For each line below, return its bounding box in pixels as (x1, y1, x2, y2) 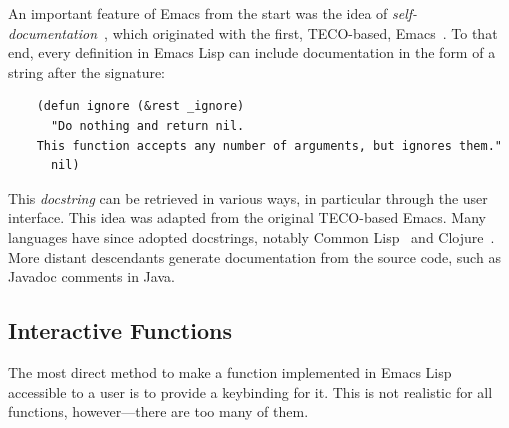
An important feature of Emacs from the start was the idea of (8, 3, 388, 23)
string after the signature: (8, 61, 166, 82)
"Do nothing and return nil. (50, 118, 245, 133)
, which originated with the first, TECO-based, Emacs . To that (104, 22, 498, 43)
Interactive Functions (8, 315, 232, 346)
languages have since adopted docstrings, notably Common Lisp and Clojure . (8, 226, 495, 247)
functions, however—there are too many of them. (8, 401, 309, 422)
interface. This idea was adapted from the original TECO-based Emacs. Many (8, 207, 486, 228)
